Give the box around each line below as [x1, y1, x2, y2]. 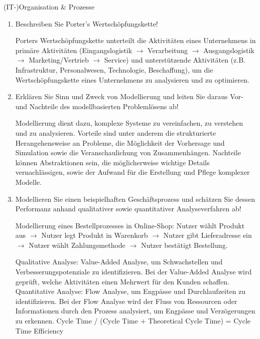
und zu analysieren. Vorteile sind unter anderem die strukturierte [15, 127, 216, 138]
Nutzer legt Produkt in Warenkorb [41, 230, 148, 240]
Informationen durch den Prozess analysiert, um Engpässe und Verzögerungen [15, 305, 255, 316]
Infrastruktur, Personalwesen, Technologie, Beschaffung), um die [15, 64, 213, 75]
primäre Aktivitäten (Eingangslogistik [15, 45, 133, 55]
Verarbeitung [148, 45, 188, 55]
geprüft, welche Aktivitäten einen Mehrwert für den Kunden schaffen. [15, 276, 229, 286]
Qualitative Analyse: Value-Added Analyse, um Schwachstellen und [15, 256, 223, 267]
